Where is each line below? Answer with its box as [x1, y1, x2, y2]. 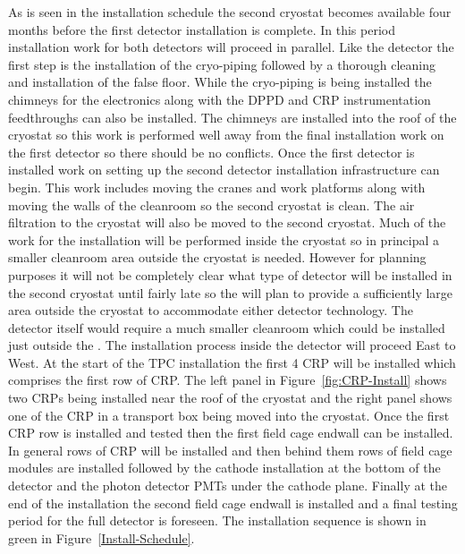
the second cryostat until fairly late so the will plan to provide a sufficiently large [8, 283, 453, 302]
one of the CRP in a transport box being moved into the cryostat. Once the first [8, 405, 450, 424]
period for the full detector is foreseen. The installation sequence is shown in [8, 511, 427, 530]
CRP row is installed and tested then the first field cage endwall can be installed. [8, 423, 453, 442]
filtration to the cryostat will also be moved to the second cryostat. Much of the [8, 213, 446, 232]
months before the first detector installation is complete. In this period [8, 20, 395, 38]
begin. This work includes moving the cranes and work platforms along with [8, 177, 426, 196]
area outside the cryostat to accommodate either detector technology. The [8, 301, 413, 320]
